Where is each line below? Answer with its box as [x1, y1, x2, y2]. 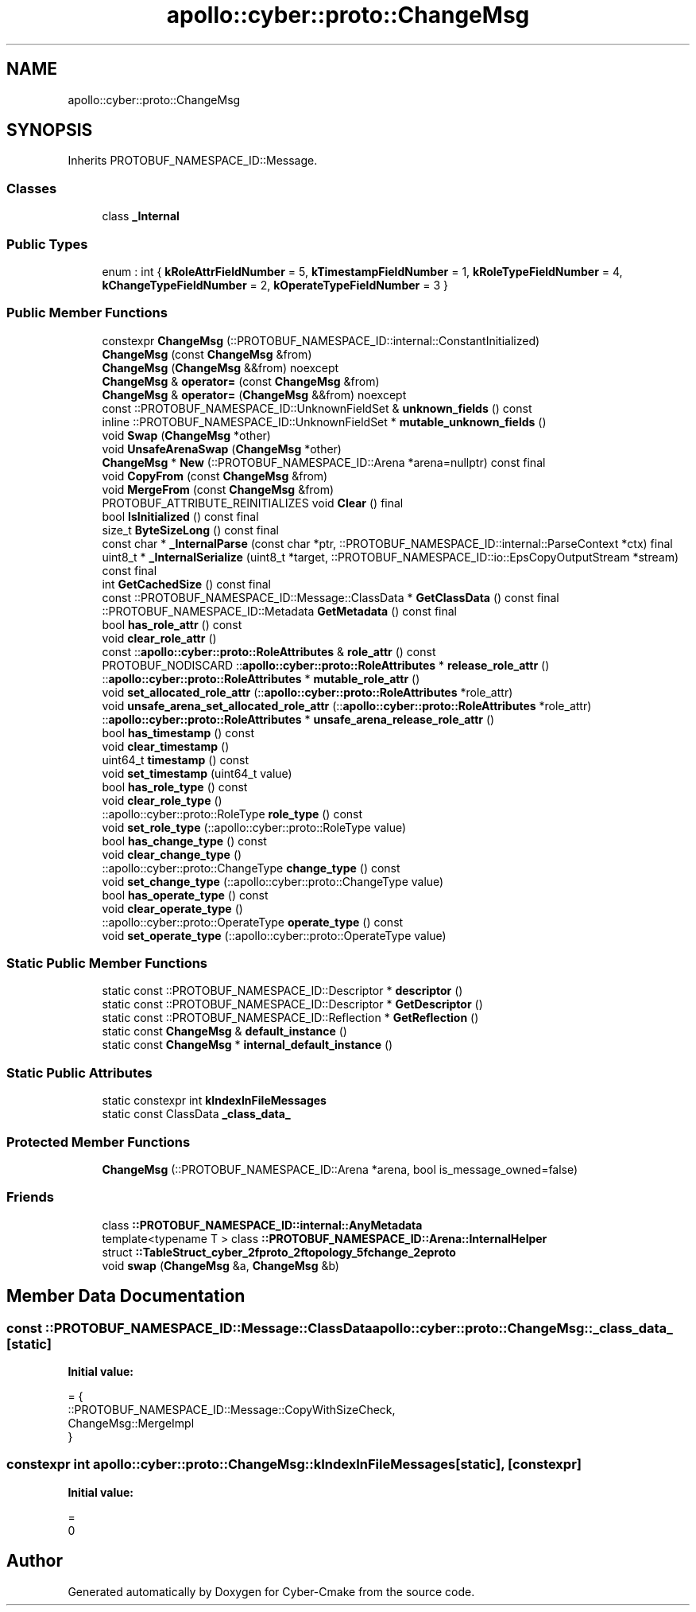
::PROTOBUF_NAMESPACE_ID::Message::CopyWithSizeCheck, [68, 1402, 396, 1416]
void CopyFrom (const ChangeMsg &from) [102, 468, 328, 483]
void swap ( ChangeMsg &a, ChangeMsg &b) [102, 1258, 339, 1272]
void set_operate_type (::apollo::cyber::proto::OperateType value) [102, 928, 447, 942]
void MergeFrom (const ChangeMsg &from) [102, 482, 334, 496]
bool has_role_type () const [102, 779, 248, 794]
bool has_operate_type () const [102, 888, 269, 902]
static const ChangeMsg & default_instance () [102, 1024, 347, 1039]
